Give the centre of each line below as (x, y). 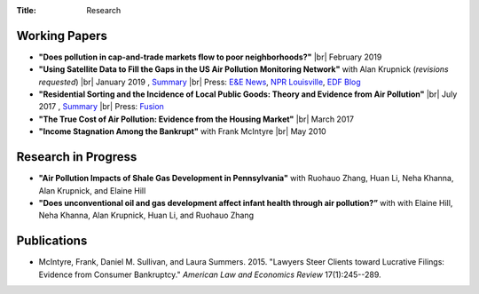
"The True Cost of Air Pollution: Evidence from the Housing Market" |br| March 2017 (196, 119)
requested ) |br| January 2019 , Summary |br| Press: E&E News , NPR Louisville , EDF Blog (200, 82)
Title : (27, 10)
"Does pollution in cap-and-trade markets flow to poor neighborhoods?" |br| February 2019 (210, 57)
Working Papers (62, 36)
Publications (52, 241)
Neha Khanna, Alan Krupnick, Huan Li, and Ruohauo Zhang (146, 215)
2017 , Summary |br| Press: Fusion (101, 107)
